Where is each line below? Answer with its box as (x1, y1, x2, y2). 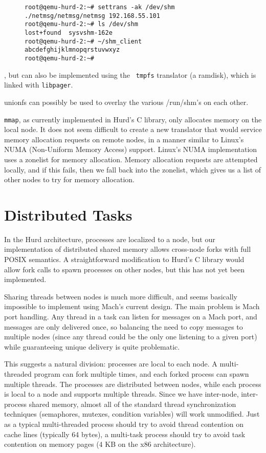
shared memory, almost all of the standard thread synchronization (29, 398, 236, 409)
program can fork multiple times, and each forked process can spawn (34, 368, 249, 379)
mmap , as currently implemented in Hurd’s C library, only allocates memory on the (4, 114, 262, 124)
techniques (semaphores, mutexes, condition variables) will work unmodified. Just (4, 408, 260, 419)
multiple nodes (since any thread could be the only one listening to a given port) (4, 331, 257, 342)
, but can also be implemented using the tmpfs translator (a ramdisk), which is (4, 69, 256, 80)
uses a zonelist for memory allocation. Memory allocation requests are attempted (4, 154, 258, 164)
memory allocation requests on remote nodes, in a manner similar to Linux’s (4, 134, 244, 144)
